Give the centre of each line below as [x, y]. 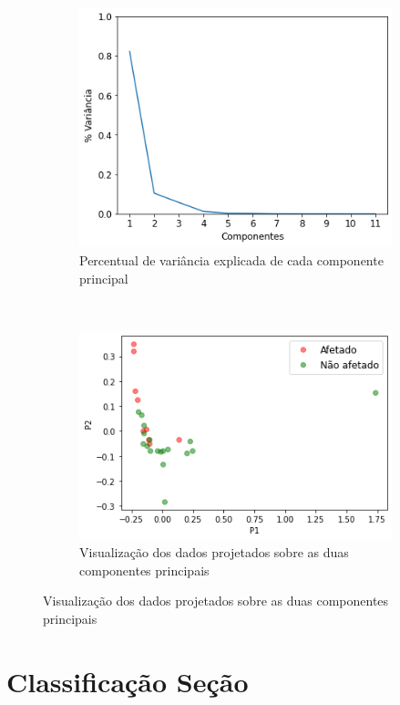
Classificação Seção [128, 681]
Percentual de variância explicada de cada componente [231, 259]
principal [104, 278]
